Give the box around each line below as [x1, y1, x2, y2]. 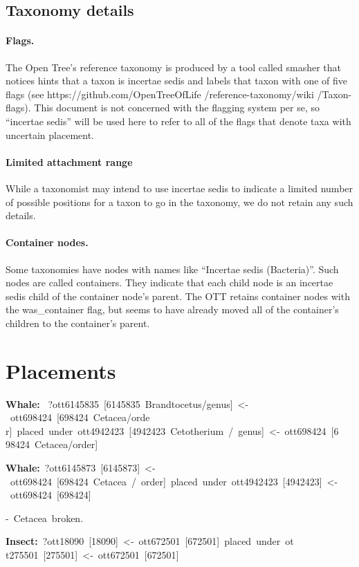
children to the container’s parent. [6, 315, 150, 330]
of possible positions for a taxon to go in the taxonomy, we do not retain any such [6, 194, 353, 209]
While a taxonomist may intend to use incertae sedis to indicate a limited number [6, 180, 353, 195]
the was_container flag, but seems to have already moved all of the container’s [6, 302, 339, 317]
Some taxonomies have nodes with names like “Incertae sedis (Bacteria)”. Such [6, 261, 339, 276]
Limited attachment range [6, 154, 133, 169]
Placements [6, 356, 116, 384]
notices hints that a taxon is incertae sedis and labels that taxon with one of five [6, 73, 347, 88]
